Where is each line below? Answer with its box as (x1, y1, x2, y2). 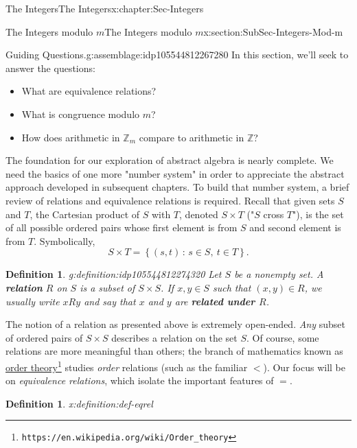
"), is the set (292, 207, 344, 221)
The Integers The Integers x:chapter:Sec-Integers (5, 1, 204, 15)
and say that (84, 294, 136, 308)
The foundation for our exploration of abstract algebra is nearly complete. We (5, 153, 334, 167)
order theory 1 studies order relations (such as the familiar (5, 357, 248, 374)
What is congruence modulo (21, 106, 140, 121)
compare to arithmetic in (139, 130, 244, 144)
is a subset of (80, 280, 135, 294)
